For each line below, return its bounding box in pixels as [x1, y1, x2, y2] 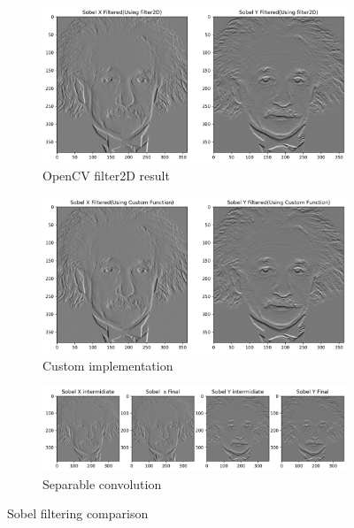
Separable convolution [42, 474, 162, 493]
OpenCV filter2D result [42, 165, 170, 184]
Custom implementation [42, 356, 173, 374]
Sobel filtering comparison [7, 504, 149, 523]
